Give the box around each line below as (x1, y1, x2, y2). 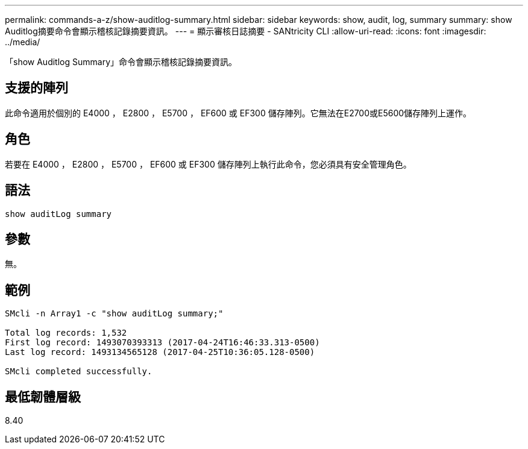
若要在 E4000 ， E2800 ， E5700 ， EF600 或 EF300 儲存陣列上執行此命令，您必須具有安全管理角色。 (5, 159, 412, 169)
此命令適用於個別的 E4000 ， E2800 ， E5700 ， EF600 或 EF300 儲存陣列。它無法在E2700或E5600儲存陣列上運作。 (5, 107, 472, 118)
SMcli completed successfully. (5, 366, 152, 377)
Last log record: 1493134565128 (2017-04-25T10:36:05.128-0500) (5, 347, 315, 357)
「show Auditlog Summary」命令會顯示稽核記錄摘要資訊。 (5, 57, 237, 67)
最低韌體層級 (5, 389, 81, 404)
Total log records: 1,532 (5, 328, 127, 338)
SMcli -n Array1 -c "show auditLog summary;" (5, 309, 224, 319)
